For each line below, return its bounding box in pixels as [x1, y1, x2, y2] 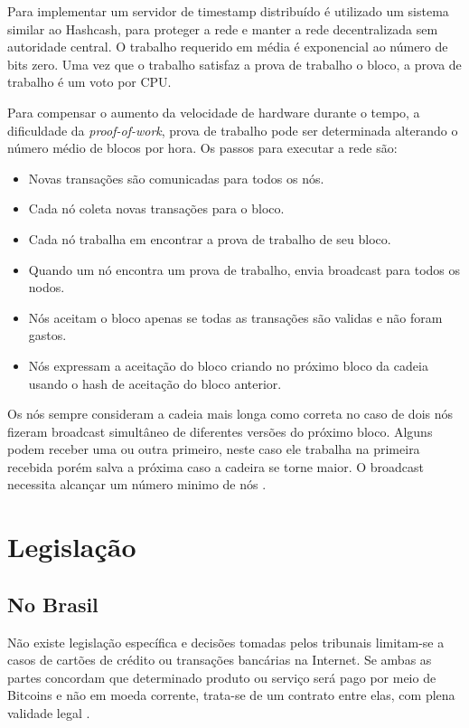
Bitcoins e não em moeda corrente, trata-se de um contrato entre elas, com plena [7, 685, 455, 704]
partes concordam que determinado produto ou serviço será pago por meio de [7, 667, 436, 686]
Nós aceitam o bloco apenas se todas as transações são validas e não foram [28, 307, 443, 326]
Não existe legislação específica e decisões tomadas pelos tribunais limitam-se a [7, 632, 445, 651]
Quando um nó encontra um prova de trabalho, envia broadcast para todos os [28, 260, 461, 279]
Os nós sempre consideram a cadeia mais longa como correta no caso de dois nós [7, 404, 454, 423]
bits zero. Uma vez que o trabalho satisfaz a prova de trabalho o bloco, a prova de [7, 54, 462, 73]
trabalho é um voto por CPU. [7, 72, 172, 91]
